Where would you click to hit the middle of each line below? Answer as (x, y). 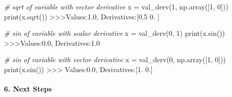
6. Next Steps (28, 89)
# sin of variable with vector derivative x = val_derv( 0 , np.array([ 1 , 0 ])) (115, 59)
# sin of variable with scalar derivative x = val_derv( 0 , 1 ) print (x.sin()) (115, 33)
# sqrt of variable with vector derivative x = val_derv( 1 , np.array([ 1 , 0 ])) (116, 6)
